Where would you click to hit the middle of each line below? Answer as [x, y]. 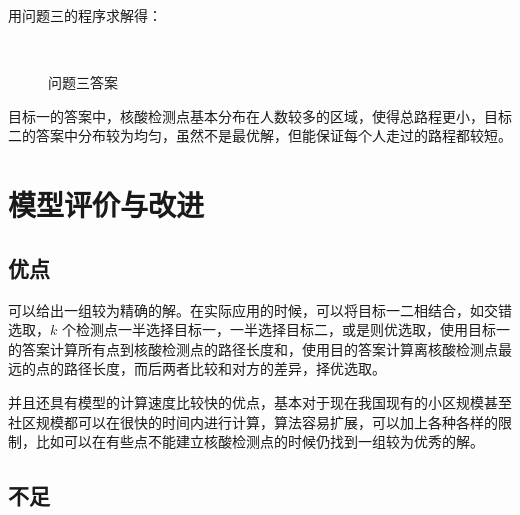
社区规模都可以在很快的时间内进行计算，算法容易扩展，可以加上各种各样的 [253, 421]
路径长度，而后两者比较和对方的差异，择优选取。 [224, 368]
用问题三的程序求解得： [85, 15]
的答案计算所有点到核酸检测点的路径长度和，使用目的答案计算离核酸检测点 [253, 348]
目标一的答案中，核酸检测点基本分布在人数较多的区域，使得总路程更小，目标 [260, 115]
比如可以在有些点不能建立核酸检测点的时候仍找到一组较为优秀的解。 [259, 441]
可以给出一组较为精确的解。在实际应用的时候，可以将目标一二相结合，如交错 [260, 309]
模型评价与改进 [106, 204]
